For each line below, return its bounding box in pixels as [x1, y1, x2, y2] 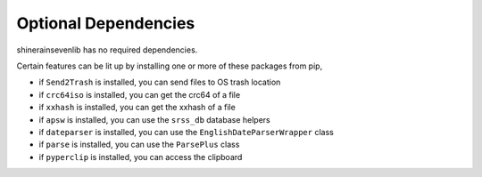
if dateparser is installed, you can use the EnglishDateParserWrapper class [38, 126, 334, 137]
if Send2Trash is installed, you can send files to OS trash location [38, 76, 281, 88]
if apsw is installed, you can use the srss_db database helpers [38, 114, 271, 125]
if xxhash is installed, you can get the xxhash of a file [38, 102, 236, 113]
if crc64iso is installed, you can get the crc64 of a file [38, 89, 241, 100]
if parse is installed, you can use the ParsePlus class [38, 139, 240, 150]
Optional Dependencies [16, 13, 195, 33]
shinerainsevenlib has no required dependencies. [16, 44, 198, 55]
